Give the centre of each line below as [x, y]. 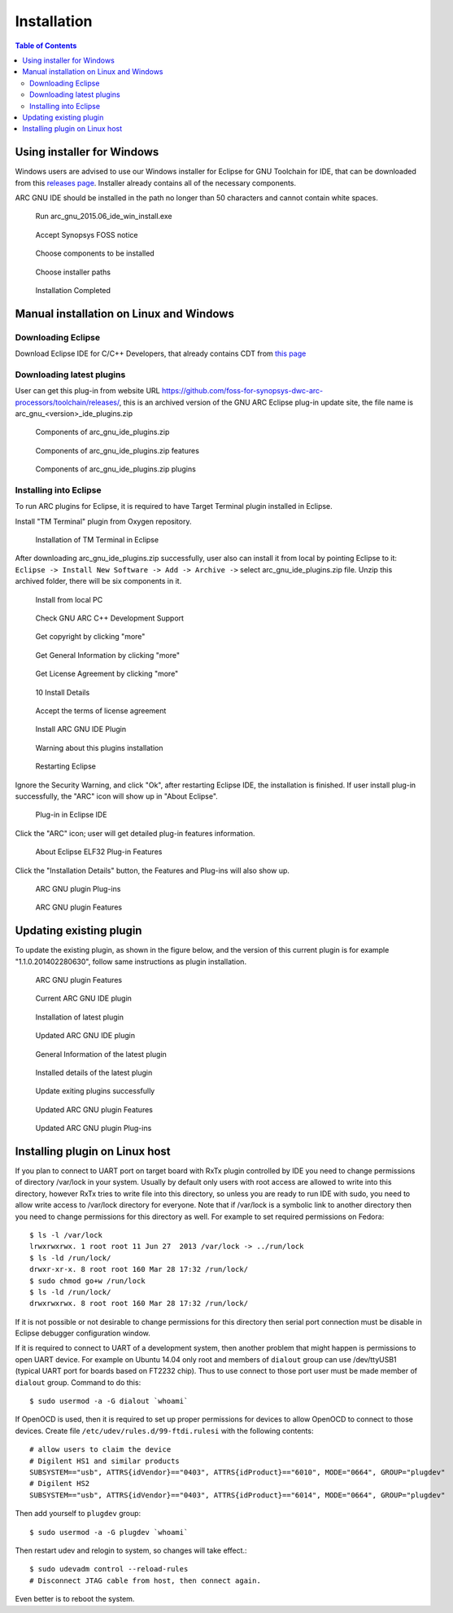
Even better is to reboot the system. [75, 1599]
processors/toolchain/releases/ [67, 402]
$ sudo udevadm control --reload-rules [109, 1569]
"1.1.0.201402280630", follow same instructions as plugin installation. [131, 962]
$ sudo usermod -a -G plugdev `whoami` [109, 1532]
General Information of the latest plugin [101, 1054]
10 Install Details [63, 692]
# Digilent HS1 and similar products [105, 1461]
